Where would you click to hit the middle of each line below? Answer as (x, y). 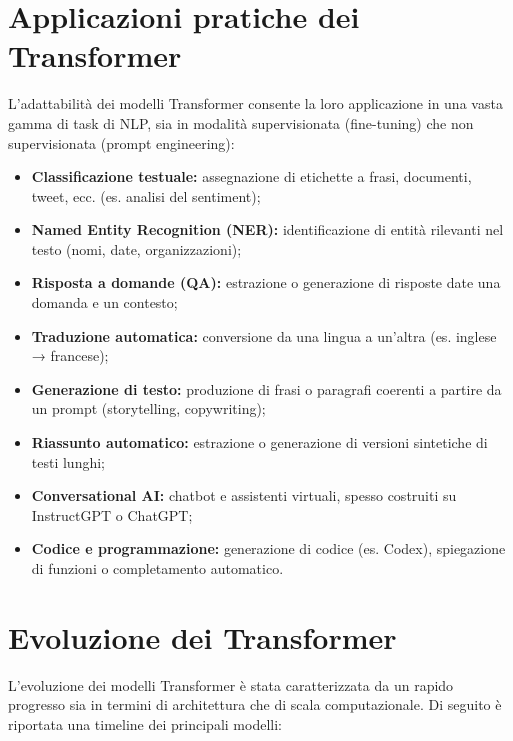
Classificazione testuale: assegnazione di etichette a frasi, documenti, (251, 176)
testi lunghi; (68, 461)
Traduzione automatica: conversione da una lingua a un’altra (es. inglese (264, 335)
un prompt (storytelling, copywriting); (148, 408)
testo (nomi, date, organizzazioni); (136, 248)
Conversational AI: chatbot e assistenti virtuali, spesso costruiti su (244, 495)
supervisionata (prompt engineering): (121, 142)
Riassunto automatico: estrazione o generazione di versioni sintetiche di (259, 442)
